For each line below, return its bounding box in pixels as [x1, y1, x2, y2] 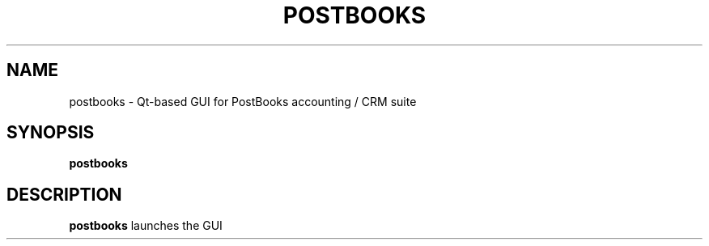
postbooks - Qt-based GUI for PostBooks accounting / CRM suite [69, 94, 417, 108]
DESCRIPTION [6, 184, 122, 205]
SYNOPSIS [6, 122, 95, 143]
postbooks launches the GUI [69, 218, 223, 233]
